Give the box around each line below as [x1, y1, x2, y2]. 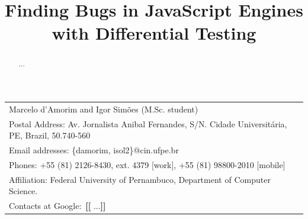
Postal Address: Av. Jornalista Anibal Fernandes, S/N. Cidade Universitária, [9, 117, 287, 130]
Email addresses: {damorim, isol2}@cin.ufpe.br [9, 144, 179, 156]
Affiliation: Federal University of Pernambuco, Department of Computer [9, 173, 271, 185]
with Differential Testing [52, 21, 256, 45]
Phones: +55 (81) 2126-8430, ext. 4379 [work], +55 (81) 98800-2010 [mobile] [9, 158, 285, 170]
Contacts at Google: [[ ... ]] [9, 199, 106, 212]
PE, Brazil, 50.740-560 [9, 129, 91, 141]
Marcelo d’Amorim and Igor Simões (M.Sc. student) [9, 102, 198, 115]
